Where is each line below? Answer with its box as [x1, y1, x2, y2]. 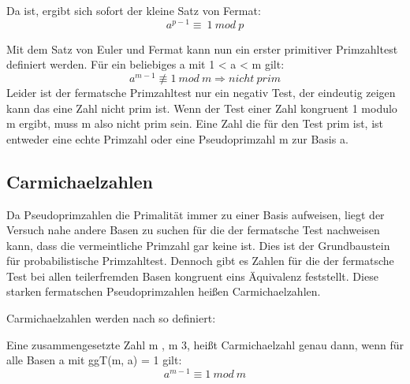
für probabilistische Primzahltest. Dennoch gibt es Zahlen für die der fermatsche [6, 252, 394, 269]
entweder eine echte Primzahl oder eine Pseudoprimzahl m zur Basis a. [6, 130, 348, 147]
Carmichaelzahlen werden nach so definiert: [6, 310, 216, 326]
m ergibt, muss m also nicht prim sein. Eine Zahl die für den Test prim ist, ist [6, 115, 384, 132]
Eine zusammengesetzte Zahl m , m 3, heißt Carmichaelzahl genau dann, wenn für [6, 336, 404, 352]
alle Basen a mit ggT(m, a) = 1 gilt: [6, 352, 182, 368]
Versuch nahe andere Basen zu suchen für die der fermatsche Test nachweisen [6, 222, 380, 238]
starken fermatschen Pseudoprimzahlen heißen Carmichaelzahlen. [6, 283, 321, 300]
